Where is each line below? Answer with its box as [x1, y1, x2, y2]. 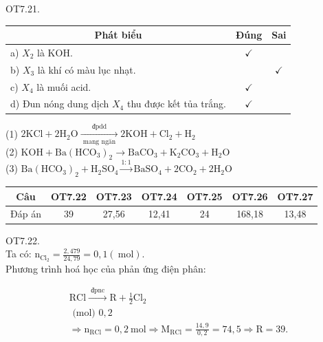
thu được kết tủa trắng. [126, 96, 226, 111]
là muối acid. [36, 79, 91, 94]
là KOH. [37, 45, 73, 59]
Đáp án [10, 206, 41, 221]
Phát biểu [94, 28, 142, 42]
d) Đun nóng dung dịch [10, 96, 109, 111]
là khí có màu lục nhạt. [37, 62, 136, 76]
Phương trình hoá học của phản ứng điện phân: [5, 261, 206, 275]
